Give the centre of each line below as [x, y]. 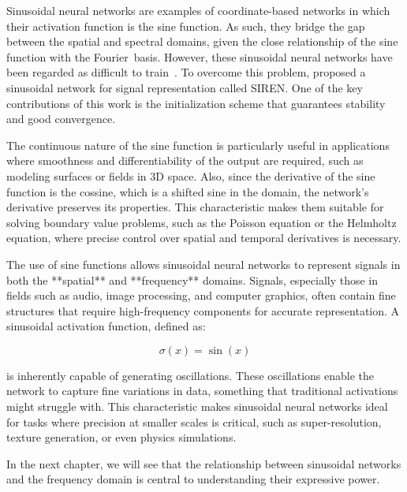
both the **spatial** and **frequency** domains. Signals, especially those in [192, 280]
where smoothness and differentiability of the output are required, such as [185, 160]
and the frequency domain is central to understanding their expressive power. [193, 479]
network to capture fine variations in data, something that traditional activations [202, 391]
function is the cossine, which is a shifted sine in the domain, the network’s [188, 191]
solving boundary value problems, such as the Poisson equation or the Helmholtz [202, 222]
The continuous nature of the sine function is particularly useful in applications [198, 145]
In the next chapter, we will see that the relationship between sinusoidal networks [204, 463]
